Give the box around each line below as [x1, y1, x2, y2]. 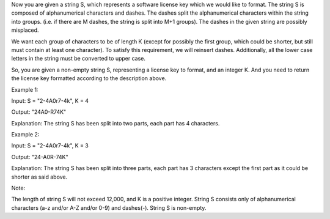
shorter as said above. [11, 173, 68, 180]
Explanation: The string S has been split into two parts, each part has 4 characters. [11, 119, 220, 127]
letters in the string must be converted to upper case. [11, 55, 146, 62]
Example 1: [11, 86, 38, 93]
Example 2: [11, 131, 40, 138]
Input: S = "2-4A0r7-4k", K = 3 [11, 142, 89, 149]
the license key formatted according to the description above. [11, 75, 167, 82]
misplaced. [11, 26, 39, 34]
